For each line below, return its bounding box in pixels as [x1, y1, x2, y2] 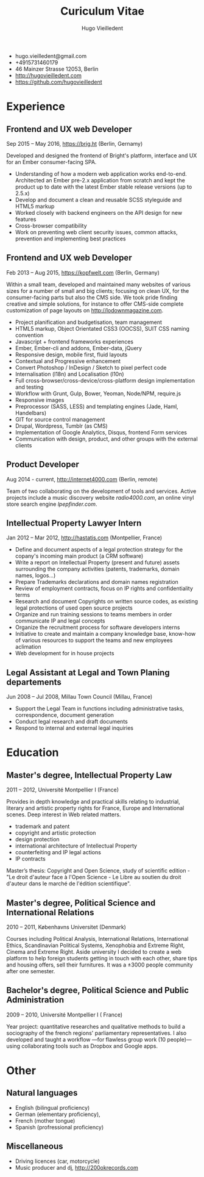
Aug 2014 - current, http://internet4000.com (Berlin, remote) [6, 475, 158, 483]
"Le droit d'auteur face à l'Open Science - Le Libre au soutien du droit [6, 874, 181, 881]
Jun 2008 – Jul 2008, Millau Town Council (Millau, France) [6, 693, 153, 700]
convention [15, 331, 44, 339]
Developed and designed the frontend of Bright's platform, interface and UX [6, 151, 197, 159]
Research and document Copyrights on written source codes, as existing [15, 598, 199, 605]
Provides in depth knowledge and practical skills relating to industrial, [6, 798, 181, 805]
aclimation [15, 643, 41, 650]
